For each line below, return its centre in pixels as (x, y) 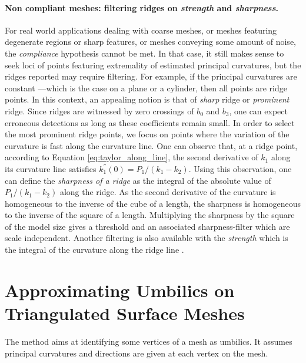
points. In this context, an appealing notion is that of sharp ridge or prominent (147, 99)
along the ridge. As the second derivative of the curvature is (168, 192)
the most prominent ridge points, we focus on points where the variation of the (147, 134)
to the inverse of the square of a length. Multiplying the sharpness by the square (150, 215)
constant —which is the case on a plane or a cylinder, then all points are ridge (146, 88)
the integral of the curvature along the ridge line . (94, 250)
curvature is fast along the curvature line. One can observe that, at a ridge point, (151, 145)
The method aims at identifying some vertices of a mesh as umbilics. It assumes (149, 341)
